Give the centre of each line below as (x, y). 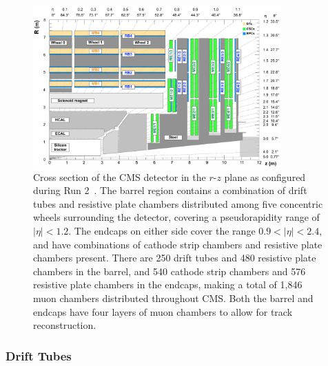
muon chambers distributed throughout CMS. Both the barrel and (173, 298)
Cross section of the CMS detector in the (120, 176)
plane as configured (265, 176)
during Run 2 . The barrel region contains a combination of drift (170, 190)
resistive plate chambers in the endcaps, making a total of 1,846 (168, 284)
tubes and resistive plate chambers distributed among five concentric (178, 203)
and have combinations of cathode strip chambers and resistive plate (178, 244)
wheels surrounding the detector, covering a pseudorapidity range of (176, 217)
